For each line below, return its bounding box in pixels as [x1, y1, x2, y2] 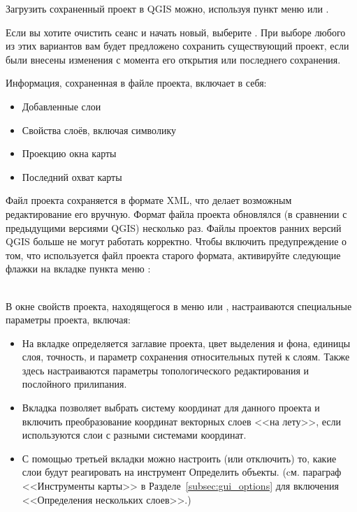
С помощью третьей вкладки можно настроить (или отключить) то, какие [22, 451, 337, 465]
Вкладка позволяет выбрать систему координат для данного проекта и [22, 400, 320, 415]
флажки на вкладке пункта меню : [6, 261, 151, 276]
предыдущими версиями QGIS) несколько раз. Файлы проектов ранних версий [6, 220, 342, 235]
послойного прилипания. [22, 376, 127, 391]
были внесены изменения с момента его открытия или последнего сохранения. [6, 52, 341, 66]
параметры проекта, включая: [6, 312, 131, 327]
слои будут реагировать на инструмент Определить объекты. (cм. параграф [22, 465, 342, 479]
